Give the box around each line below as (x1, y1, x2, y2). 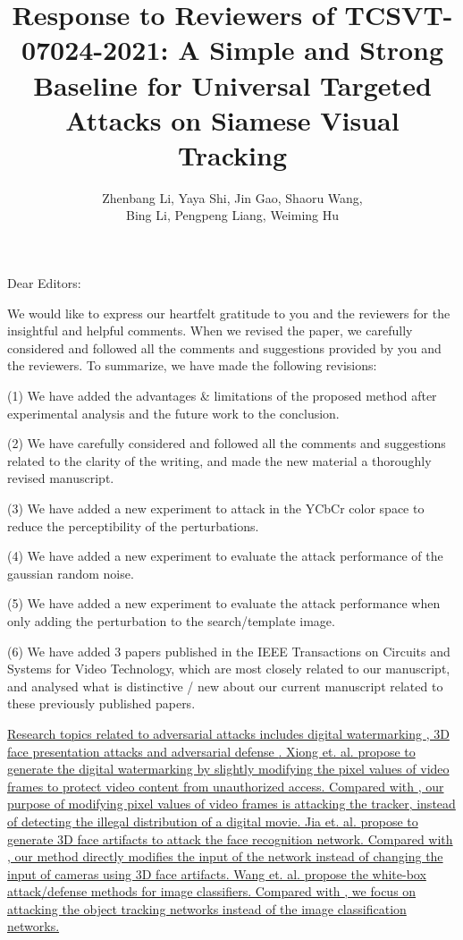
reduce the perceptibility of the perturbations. (7, 516, 259, 535)
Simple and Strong (209, 31, 444, 68)
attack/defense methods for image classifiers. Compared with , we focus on (7, 882, 417, 901)
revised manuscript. (7, 469, 114, 487)
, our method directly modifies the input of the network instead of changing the (7, 847, 443, 866)
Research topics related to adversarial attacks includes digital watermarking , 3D (7, 724, 450, 742)
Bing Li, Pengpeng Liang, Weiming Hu (125, 206, 340, 224)
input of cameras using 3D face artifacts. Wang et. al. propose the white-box (7, 864, 426, 883)
